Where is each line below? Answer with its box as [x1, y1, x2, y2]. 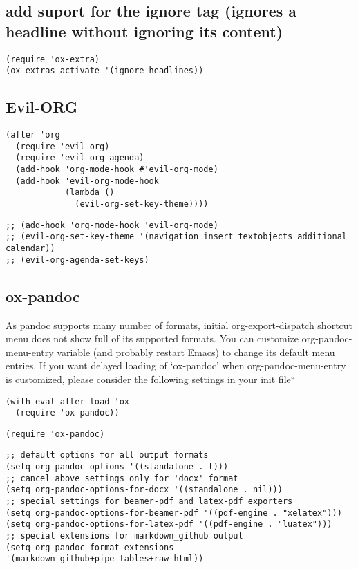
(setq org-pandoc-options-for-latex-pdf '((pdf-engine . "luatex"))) [6, 519, 332, 530]
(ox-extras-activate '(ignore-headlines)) [6, 66, 204, 76]
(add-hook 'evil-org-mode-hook [15, 176, 159, 186]
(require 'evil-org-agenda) [15, 153, 144, 163]
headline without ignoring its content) [6, 20, 283, 41]
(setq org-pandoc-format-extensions [6, 542, 174, 552]
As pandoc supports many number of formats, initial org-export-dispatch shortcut [6, 317, 353, 332]
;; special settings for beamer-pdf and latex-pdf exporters [6, 496, 293, 507]
